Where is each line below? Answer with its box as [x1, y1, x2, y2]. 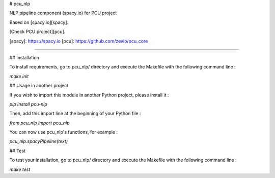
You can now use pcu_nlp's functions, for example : [9, 129, 118, 135]
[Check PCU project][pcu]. [9, 28, 66, 35]
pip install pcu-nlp [9, 101, 48, 107]
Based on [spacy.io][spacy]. [9, 19, 69, 25]
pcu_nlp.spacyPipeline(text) [9, 138, 68, 145]
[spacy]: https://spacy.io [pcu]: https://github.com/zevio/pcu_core [9, 38, 148, 44]
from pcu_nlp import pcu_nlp [9, 120, 70, 126]
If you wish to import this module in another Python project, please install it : [9, 92, 169, 98]
